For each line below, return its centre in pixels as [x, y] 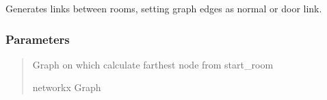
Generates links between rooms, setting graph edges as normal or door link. [164, 8]
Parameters [38, 39]
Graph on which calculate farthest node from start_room [153, 64]
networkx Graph [67, 87]
